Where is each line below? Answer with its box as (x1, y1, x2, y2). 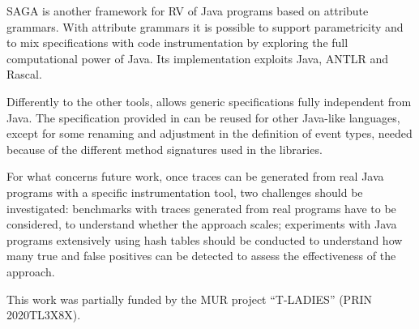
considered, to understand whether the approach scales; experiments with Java (6, 216, 397, 233)
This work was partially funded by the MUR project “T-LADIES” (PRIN (6, 290, 373, 307)
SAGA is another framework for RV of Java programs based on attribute (6, 2, 369, 19)
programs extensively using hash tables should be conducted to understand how (6, 231, 403, 248)
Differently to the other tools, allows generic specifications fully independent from (6, 92, 412, 109)
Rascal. (6, 66, 42, 83)
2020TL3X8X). (6, 306, 81, 323)
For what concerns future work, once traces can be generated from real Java (6, 168, 384, 185)
